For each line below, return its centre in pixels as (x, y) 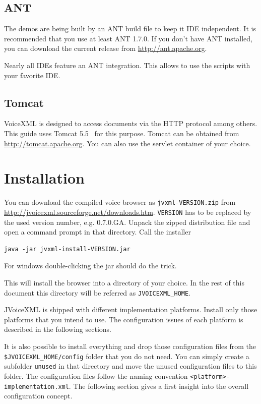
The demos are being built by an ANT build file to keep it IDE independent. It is (130, 28)
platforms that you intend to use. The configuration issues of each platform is (124, 319)
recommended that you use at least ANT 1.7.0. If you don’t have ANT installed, (128, 38)
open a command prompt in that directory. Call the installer (97, 232)
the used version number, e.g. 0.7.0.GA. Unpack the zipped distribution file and (127, 222)
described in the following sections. (58, 329)
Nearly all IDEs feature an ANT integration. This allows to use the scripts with (127, 65)
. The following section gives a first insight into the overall (159, 386)
